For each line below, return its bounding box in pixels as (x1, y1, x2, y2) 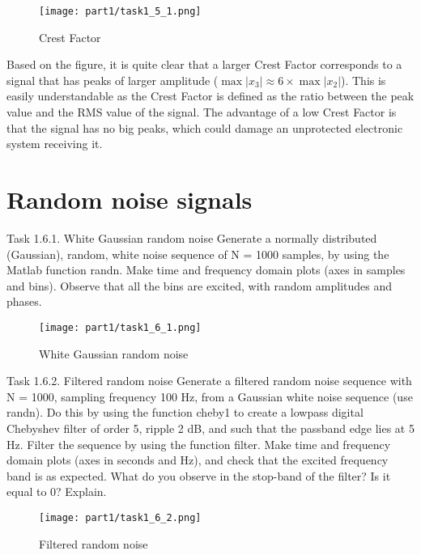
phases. (6, 293, 42, 310)
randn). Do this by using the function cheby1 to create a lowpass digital (6, 404, 364, 421)
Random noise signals (6, 183, 253, 215)
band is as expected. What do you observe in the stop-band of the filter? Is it (6, 467, 391, 484)
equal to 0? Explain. (6, 483, 107, 500)
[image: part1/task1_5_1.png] (39, 6, 202, 17)
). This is (341, 71, 386, 88)
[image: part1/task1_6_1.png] (39, 321, 202, 333)
